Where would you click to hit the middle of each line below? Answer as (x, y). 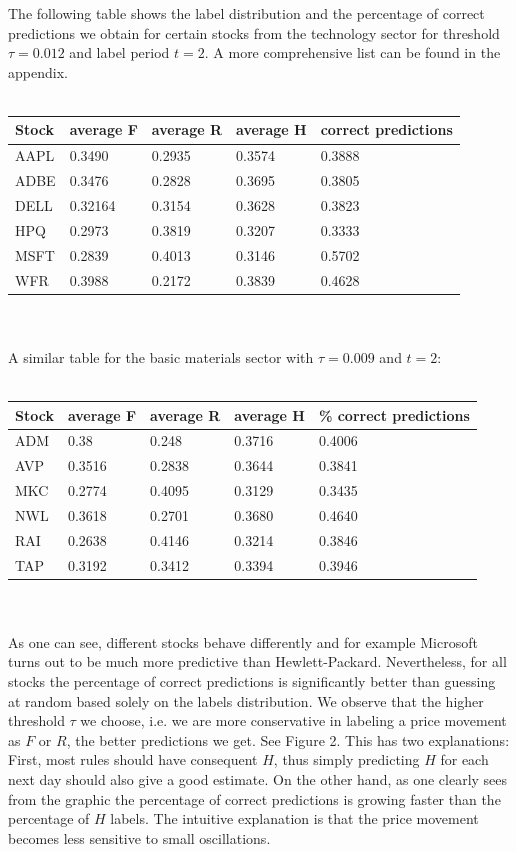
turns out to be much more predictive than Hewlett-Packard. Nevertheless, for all (257, 661)
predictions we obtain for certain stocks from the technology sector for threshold (254, 32)
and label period (119, 52)
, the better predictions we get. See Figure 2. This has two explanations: (288, 739)
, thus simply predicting (346, 759)
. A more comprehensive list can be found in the (352, 52)
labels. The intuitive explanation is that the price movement (294, 818)
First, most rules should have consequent (133, 759)
